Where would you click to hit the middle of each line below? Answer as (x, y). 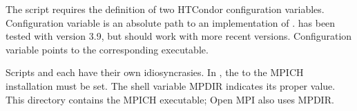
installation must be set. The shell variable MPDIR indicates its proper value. (171, 85)
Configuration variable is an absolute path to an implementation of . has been (171, 22)
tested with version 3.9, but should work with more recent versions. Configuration (179, 36)
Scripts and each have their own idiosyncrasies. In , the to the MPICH (155, 72)
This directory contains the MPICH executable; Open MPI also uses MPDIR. (170, 99)
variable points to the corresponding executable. (107, 49)
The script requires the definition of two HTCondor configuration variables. (165, 9)
